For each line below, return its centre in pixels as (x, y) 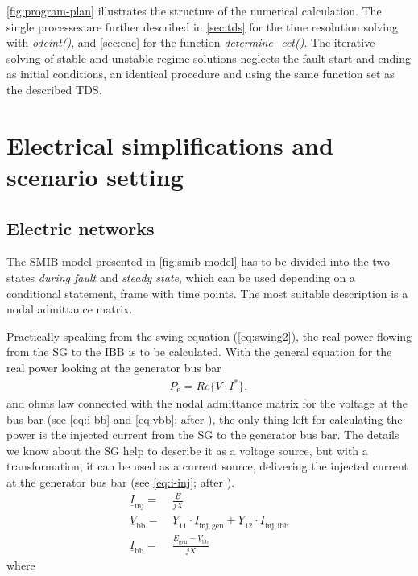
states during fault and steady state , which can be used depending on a (181, 277)
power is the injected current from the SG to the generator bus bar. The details (203, 435)
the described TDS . (54, 89)
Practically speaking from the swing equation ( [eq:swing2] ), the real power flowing (209, 336)
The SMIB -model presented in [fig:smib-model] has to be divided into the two (199, 261)
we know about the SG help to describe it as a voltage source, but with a (187, 450)
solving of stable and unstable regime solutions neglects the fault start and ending (209, 58)
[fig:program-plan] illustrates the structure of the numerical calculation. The (194, 10)
